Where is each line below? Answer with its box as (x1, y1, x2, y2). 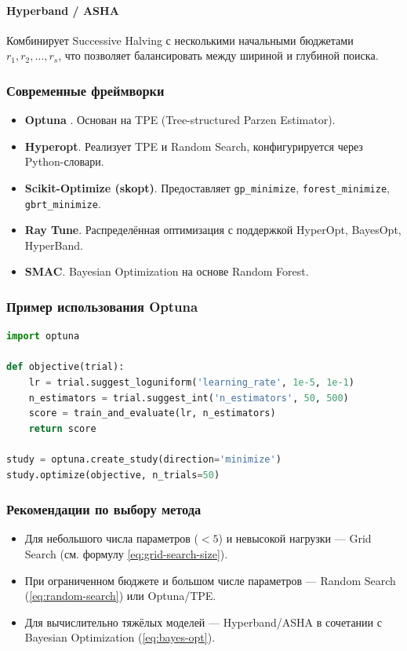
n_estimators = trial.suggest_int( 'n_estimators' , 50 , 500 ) (28, 392, 349, 404)
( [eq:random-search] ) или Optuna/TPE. (24, 587, 216, 604)
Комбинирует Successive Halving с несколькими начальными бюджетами (6, 31, 354, 48)
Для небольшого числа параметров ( (24, 530, 198, 547)
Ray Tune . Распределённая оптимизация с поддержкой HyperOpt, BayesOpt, (24, 221, 402, 238)
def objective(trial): (6, 361, 125, 373)
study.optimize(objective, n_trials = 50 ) (6, 469, 220, 481)
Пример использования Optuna (6, 297, 198, 316)
